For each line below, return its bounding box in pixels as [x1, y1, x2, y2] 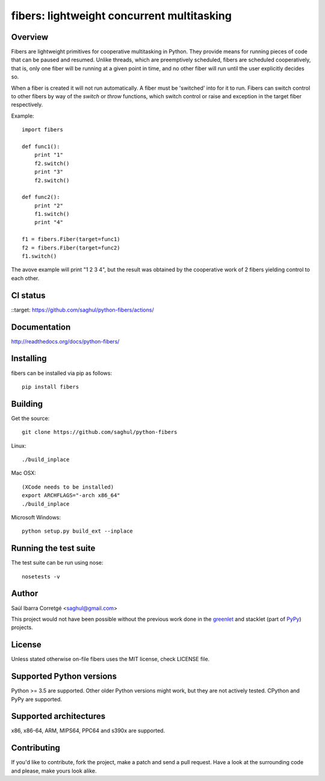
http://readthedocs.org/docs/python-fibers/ [11, 337, 120, 345]
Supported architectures [11, 711, 106, 721]
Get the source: [11, 415, 50, 422]
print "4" [34, 219, 63, 226]
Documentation [11, 322, 71, 332]
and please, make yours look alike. [11, 767, 97, 774]
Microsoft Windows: [11, 513, 61, 521]
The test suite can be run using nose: [11, 559, 104, 566]
